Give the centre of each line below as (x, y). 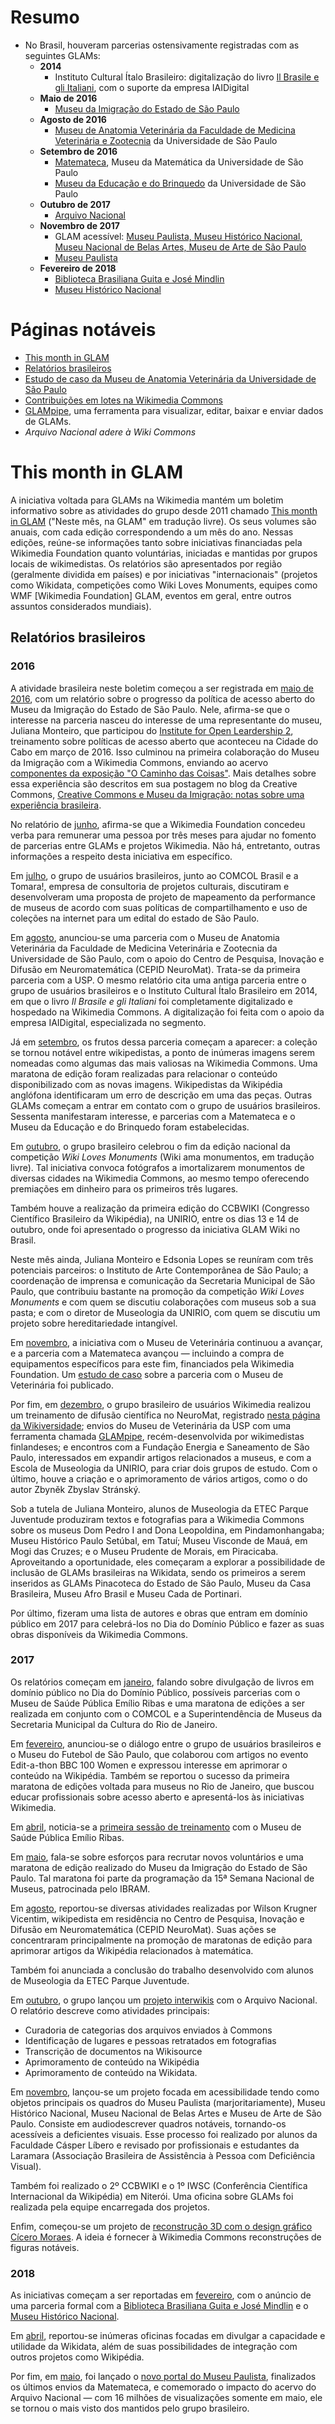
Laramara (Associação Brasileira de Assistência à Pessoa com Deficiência (163, 2155)
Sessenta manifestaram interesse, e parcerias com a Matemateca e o (153, 1116)
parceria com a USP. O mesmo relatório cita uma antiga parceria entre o (158, 980)
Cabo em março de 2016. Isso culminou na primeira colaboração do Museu (165, 752)
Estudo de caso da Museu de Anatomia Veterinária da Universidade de (170, 378)
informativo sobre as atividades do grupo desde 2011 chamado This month (164, 510)
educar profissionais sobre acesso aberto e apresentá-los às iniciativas (157, 1797)
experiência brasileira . (56, 805)
